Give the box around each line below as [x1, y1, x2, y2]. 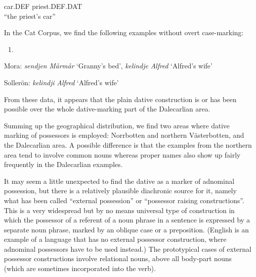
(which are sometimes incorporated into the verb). [4, 263, 156, 274]
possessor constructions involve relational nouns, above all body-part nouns [4, 253, 232, 264]
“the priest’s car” [4, 10, 56, 21]
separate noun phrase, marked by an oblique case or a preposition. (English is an [4, 224, 249, 234]
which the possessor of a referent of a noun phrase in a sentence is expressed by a [4, 215, 250, 225]
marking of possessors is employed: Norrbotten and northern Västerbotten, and [4, 130, 244, 140]
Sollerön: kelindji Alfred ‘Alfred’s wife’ [4, 77, 119, 87]
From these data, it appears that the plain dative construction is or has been [4, 94, 237, 104]
